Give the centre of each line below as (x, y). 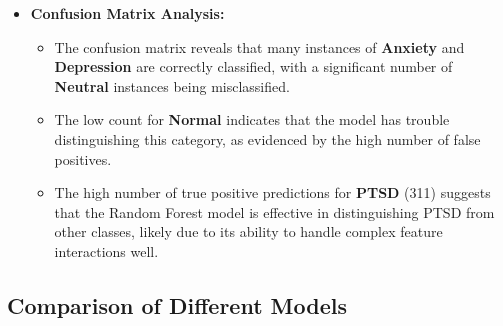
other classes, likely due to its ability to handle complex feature (248, 231)
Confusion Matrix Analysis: (127, 13)
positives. (83, 158)
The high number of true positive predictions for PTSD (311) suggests (272, 192)
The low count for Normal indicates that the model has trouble (252, 119)
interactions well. (106, 250)
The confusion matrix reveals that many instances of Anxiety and (259, 46)
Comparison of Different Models (177, 304)
